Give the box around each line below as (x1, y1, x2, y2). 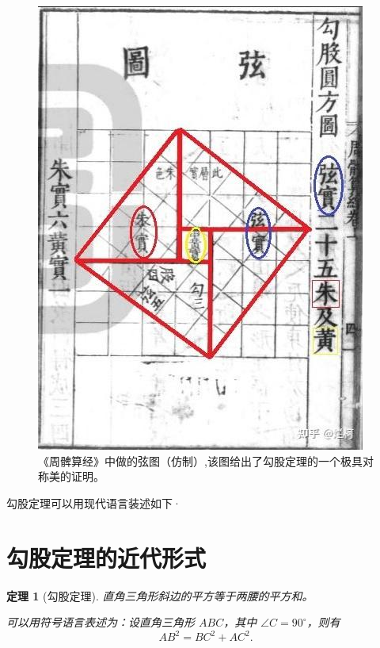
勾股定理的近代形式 (6, 541, 207, 573)
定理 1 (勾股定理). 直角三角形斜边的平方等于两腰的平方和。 (6, 587, 313, 604)
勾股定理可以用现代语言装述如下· (6, 494, 181, 511)
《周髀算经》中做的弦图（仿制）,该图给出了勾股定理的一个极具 (38, 452, 363, 469)
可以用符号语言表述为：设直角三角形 (6, 614, 195, 631)
